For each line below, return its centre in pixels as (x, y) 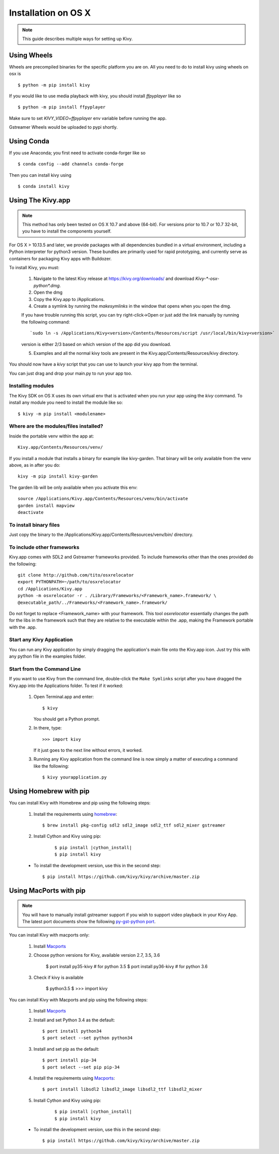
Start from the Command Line (45, 669)
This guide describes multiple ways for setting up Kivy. (78, 39)
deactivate (31, 512)
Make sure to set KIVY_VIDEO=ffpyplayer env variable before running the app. (88, 118)
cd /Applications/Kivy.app (50, 589)
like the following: (51, 766)
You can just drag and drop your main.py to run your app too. (70, 373)
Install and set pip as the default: (67, 1049)
